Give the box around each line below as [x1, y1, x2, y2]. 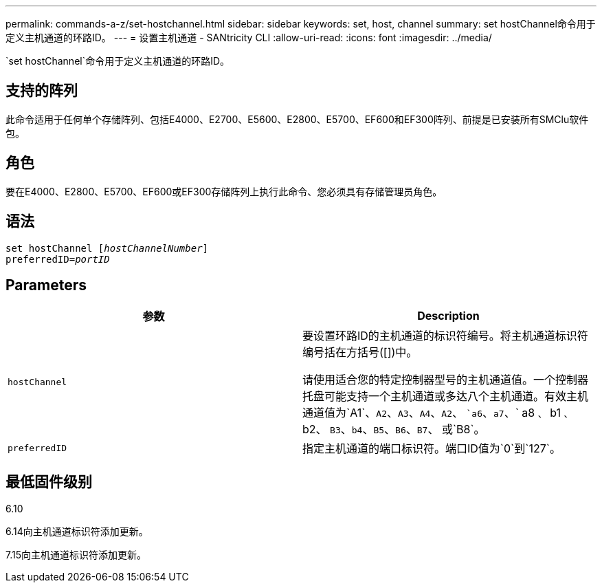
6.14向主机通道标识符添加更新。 [5, 525, 148, 538]
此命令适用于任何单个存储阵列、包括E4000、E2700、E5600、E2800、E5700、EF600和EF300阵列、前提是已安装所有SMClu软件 [5, 113, 589, 125]
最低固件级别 [5, 472, 92, 490]
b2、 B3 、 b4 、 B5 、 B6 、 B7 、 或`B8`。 [302, 422, 485, 437]
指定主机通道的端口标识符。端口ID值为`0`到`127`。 [302, 442, 561, 456]
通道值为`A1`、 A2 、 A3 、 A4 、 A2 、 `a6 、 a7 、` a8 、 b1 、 [302, 406, 573, 420]
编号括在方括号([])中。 [302, 345, 418, 360]
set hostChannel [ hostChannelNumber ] [5, 242, 209, 254]
